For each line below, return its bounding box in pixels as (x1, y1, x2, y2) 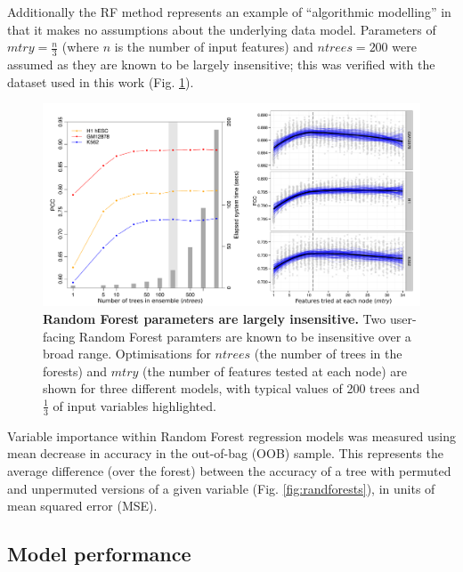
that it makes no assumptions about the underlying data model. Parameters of (7, 20, 436, 38)
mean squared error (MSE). (7, 496, 158, 515)
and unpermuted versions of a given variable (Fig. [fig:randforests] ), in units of (7, 479, 435, 497)
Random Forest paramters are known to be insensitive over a (78, 326, 411, 345)
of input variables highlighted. (53, 396, 216, 415)
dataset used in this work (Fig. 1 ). (7, 72, 194, 91)
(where (61, 37, 100, 56)
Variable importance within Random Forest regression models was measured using (7, 426, 456, 445)
